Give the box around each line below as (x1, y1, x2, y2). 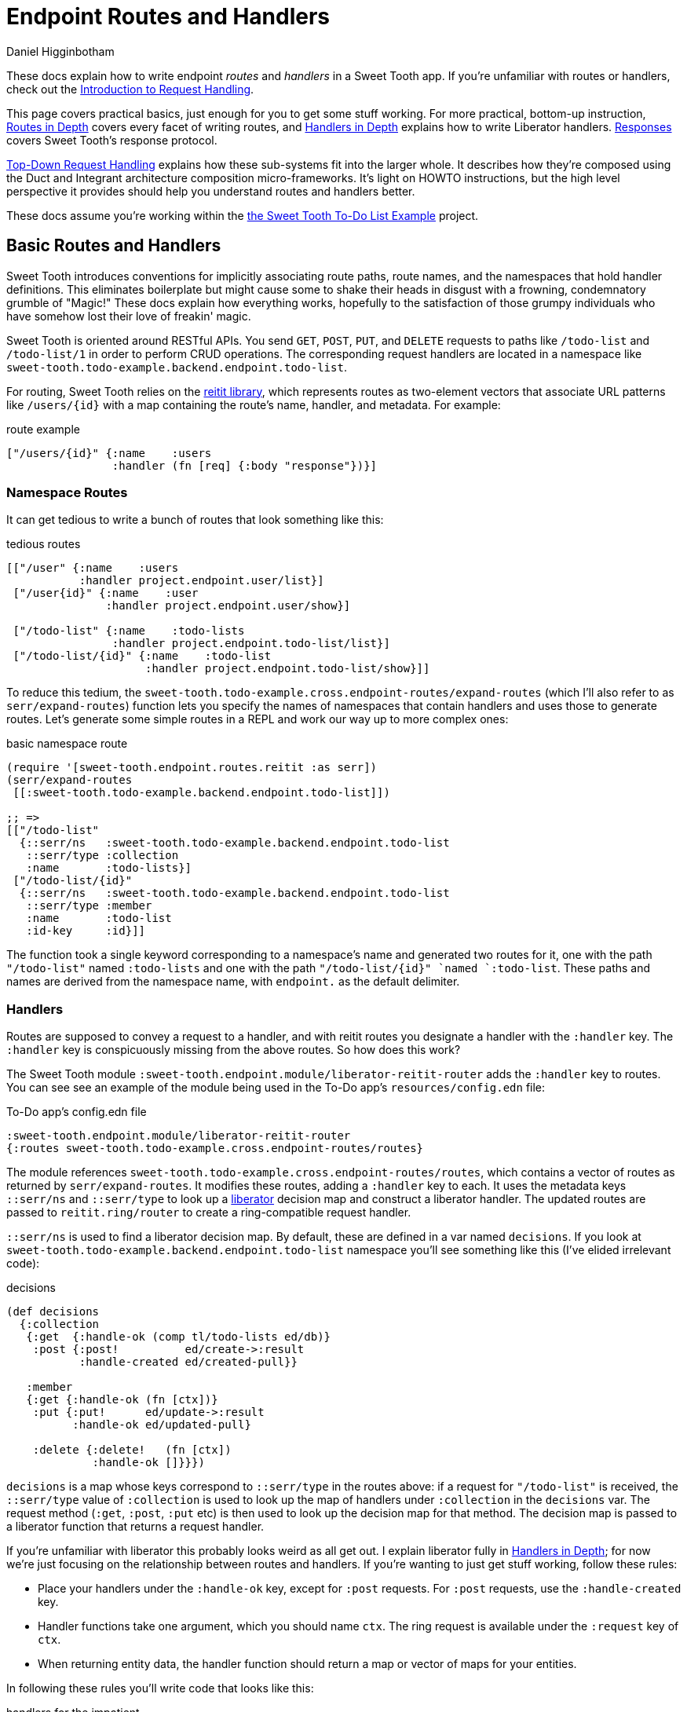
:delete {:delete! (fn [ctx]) (32, 1443, 232, 1457)
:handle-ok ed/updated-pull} (72, 1418, 251, 1432)
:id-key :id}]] (26, 924, 146, 938)
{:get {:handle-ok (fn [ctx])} (26, 1393, 218, 1407)
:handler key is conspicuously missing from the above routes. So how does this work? (6, 1043, 461, 1057)
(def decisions (6, 1305, 100, 1319)
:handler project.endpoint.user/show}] (105, 599, 351, 613)
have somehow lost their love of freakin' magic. (6, 309, 251, 323)
